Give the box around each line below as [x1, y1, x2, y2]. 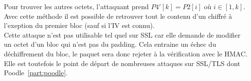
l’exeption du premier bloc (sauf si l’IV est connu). [4, 20, 155, 30]
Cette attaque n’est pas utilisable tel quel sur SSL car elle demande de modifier [4, 29, 241, 40]
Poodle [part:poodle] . [4, 67, 68, 78]
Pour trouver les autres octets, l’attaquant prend [4, 1, 149, 11]
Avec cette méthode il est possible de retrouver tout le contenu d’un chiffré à [4, 11, 232, 21]
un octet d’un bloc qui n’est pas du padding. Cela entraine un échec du [4, 39, 216, 49]
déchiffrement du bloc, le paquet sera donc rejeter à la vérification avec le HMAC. [4, 48, 248, 58]
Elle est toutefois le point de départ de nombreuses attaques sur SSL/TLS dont [4, 58, 240, 68]
